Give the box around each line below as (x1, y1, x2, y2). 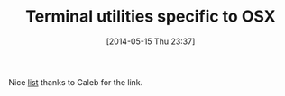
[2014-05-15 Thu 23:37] (106, 36, 196, 47)
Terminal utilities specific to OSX (25, 6, 276, 27)
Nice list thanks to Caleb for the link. (8, 76, 143, 87)
